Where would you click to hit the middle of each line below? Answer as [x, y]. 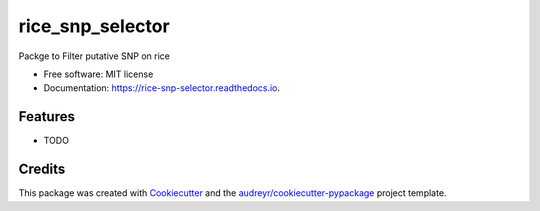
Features [46, 116]
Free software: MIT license [98, 74]
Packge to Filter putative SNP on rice [94, 56]
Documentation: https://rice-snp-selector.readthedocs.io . [161, 88]
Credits [42, 169]
